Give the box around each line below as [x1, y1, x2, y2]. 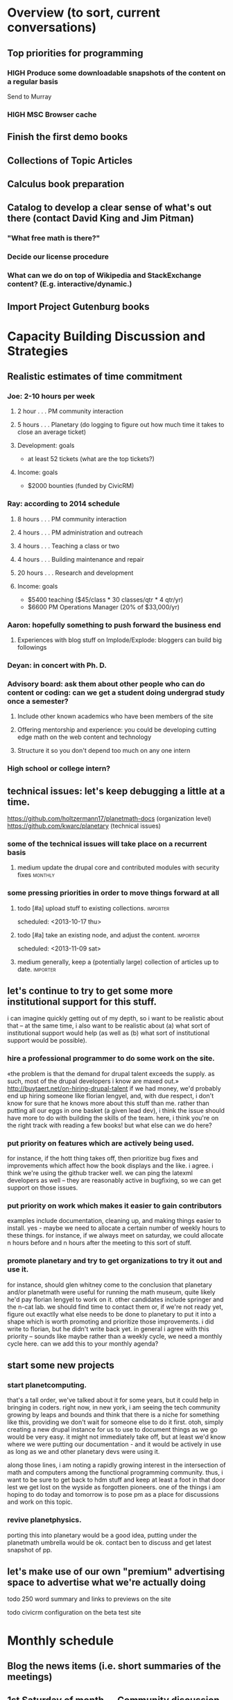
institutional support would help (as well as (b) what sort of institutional [7, 1029, 210, 1037]
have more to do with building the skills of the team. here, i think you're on [7, 1113, 219, 1122]
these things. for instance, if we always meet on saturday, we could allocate [7, 1231, 224, 1240]
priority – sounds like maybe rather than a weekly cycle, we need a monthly [7, 1332, 223, 1340]
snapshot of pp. [7, 1545, 53, 1554]
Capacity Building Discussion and [7, 328, 206, 344]
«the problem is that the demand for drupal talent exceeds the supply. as [7, 1069, 215, 1077]
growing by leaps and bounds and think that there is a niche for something [7, 1411, 220, 1419]
